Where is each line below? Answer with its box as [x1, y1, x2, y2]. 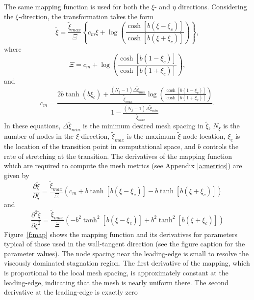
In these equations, [4, 120, 61, 131]
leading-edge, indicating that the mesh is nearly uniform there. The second [4, 277, 229, 287]
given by [4, 170, 29, 180]
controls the [203, 141, 239, 151]
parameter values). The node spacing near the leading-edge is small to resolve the [4, 248, 249, 258]
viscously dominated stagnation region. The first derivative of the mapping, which [4, 258, 250, 268]
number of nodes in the [4, 131, 74, 141]
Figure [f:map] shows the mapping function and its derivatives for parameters [4, 229, 238, 239]
